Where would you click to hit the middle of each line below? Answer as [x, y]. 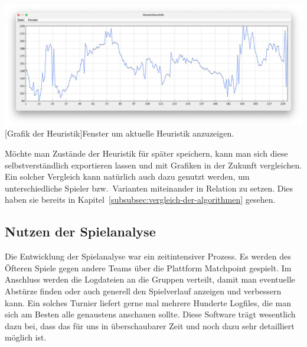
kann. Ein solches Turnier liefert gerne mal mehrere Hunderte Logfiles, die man [148, 302]
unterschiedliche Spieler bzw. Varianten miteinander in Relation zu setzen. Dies [149, 188]
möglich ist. [26, 337]
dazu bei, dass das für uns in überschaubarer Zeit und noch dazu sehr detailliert [150, 325]
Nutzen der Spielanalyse [80, 231]
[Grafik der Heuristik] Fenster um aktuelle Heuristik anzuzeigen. [120, 133]
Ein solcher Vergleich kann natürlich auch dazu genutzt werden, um [127, 176]
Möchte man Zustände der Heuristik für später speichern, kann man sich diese [146, 153]
